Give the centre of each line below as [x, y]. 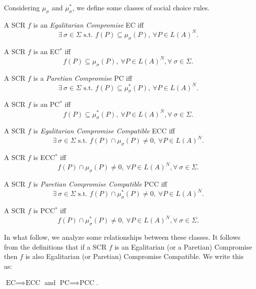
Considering [22, 7]
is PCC [44, 210]
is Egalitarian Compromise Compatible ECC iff [104, 131]
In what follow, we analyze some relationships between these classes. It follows [122, 237]
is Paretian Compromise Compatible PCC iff [100, 184]
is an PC [46, 104]
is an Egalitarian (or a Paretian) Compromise [183, 246]
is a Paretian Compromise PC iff [83, 78]
